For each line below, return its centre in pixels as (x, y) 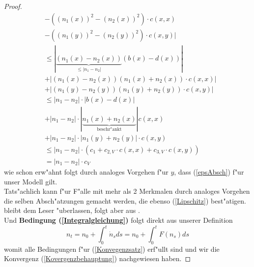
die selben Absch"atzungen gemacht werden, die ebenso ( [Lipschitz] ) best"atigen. (125, 200)
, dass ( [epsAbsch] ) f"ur (209, 171)
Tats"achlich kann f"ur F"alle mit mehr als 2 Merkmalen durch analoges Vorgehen (127, 191)
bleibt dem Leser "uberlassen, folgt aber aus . (72, 210)
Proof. (13, 6)
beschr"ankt (109, 129)
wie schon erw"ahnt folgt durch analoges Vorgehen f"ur (86, 171)
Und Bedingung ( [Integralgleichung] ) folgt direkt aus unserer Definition (118, 220)
